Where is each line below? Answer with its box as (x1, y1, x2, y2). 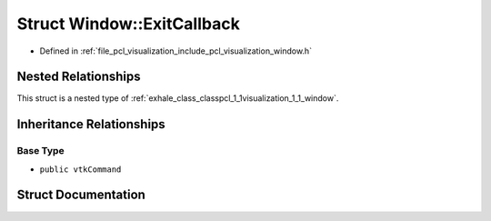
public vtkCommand (39, 164, 122, 175)
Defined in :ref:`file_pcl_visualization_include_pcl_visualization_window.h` (39, 45, 313, 56)
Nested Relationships (16, 69, 141, 85)
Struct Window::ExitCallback (16, 14, 240, 34)
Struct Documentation (16, 187, 145, 203)
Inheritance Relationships (16, 116, 165, 132)
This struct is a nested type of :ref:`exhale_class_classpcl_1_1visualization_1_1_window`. (16, 93, 339, 104)
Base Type (16, 145, 65, 157)
